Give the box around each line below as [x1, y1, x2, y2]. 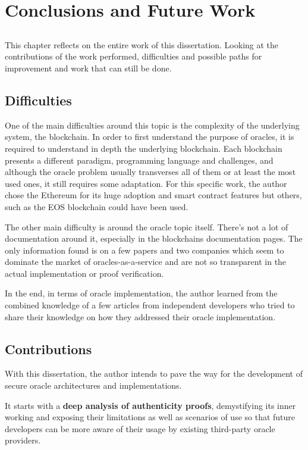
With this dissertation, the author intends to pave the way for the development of [5, 367, 303, 380]
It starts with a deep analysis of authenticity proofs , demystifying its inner [5, 399, 296, 411]
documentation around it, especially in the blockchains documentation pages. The [5, 232, 303, 245]
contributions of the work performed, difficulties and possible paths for [5, 50, 262, 62]
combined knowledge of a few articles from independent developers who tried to [5, 299, 295, 311]
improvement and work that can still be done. [5, 61, 172, 74]
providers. [5, 434, 41, 446]
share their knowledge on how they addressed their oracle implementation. [5, 310, 276, 323]
